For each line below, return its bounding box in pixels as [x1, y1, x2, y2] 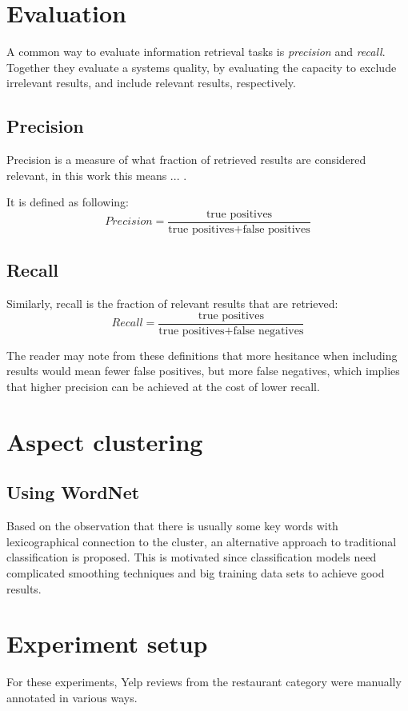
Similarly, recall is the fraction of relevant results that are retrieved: [6, 295, 338, 312]
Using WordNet [6, 480, 140, 505]
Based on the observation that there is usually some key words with [6, 517, 338, 534]
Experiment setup [6, 627, 208, 660]
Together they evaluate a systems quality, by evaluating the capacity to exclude [6, 58, 397, 75]
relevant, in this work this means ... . [6, 166, 187, 183]
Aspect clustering [6, 425, 203, 457]
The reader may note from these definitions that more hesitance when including [6, 346, 398, 363]
